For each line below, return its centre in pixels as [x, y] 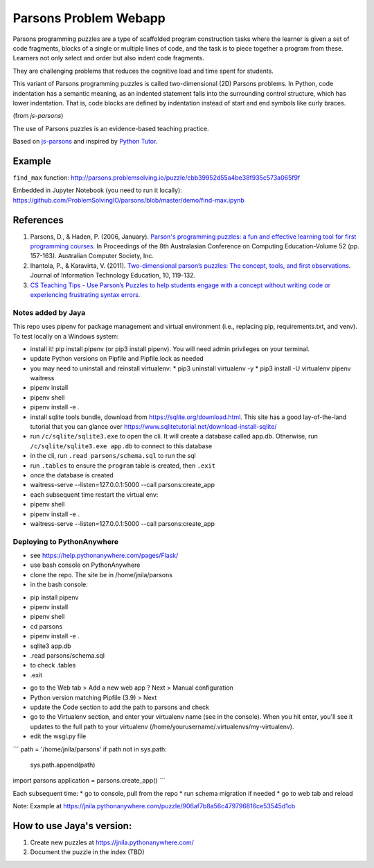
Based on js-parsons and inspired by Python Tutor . [85, 142]
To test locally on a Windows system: [66, 336]
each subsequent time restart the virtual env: [94, 494]
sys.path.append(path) [63, 765]
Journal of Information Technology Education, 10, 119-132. [113, 275]
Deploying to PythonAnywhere [66, 541]
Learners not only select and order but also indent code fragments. [108, 58]
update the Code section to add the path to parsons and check [120, 707]
